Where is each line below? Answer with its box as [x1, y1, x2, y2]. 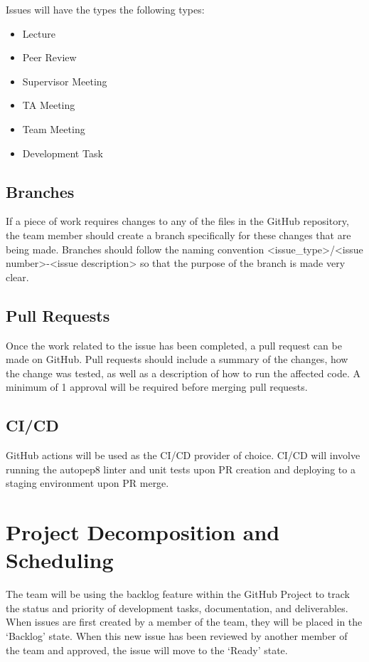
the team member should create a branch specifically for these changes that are [6, 227, 351, 242]
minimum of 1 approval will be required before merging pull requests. [6, 379, 308, 394]
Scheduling [6, 545, 114, 574]
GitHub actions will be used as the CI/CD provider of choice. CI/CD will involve [6, 448, 360, 463]
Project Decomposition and [6, 517, 280, 547]
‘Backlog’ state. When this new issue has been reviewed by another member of [6, 628, 348, 643]
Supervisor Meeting [22, 73, 107, 88]
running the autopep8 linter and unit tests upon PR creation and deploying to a [6, 461, 355, 476]
